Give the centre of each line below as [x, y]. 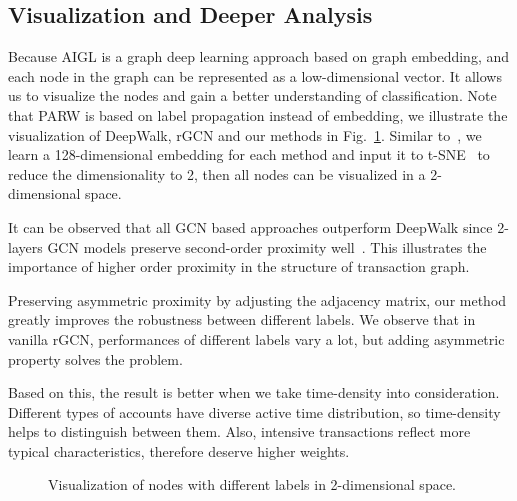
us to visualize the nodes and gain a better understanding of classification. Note [252, 95]
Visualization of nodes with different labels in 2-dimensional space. [252, 484]
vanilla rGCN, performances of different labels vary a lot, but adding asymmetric [256, 338]
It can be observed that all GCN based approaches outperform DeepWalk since [250, 226]
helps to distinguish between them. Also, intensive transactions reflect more [239, 431]
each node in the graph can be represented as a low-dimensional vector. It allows [255, 75]
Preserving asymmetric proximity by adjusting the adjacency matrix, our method [257, 299]
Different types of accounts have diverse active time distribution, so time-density [254, 411]
